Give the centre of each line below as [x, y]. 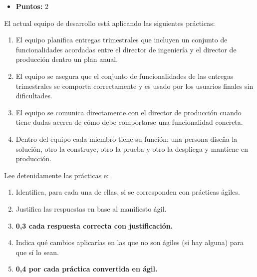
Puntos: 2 [32, 6]
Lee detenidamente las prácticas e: [56, 175]
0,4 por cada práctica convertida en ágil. [87, 269]
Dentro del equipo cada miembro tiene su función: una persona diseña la [127, 138]
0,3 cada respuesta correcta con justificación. [94, 225]
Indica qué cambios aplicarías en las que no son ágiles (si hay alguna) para [130, 242]
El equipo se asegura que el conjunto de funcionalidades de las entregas [125, 76]
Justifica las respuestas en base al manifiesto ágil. [91, 208]
